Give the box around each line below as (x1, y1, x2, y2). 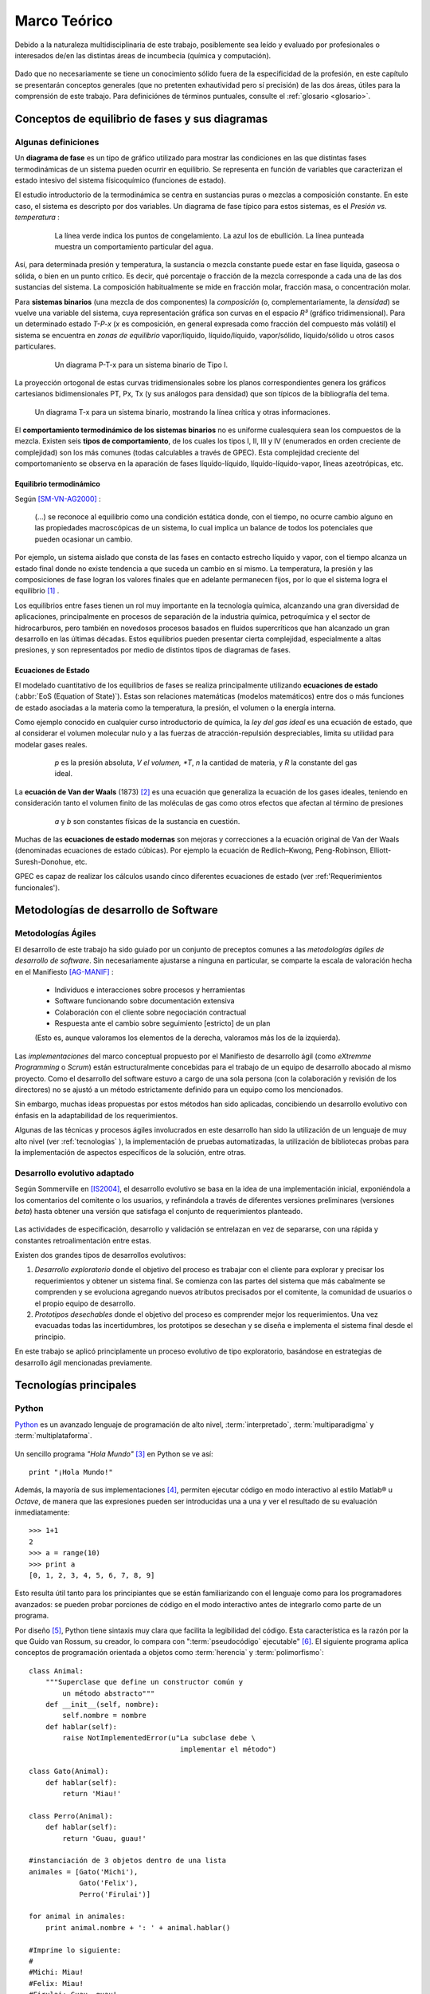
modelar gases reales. (14, 739, 88, 749)
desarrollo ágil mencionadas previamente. (14, 1358, 153, 1367)
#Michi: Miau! (29, 1968, 84, 1977)
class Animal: (29, 1666, 84, 1675)
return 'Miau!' (62, 1789, 122, 1799)
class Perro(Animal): (29, 1811, 113, 1820)
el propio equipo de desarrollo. (34, 1298, 135, 1308)
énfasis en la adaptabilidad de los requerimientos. (14, 1110, 178, 1120)
